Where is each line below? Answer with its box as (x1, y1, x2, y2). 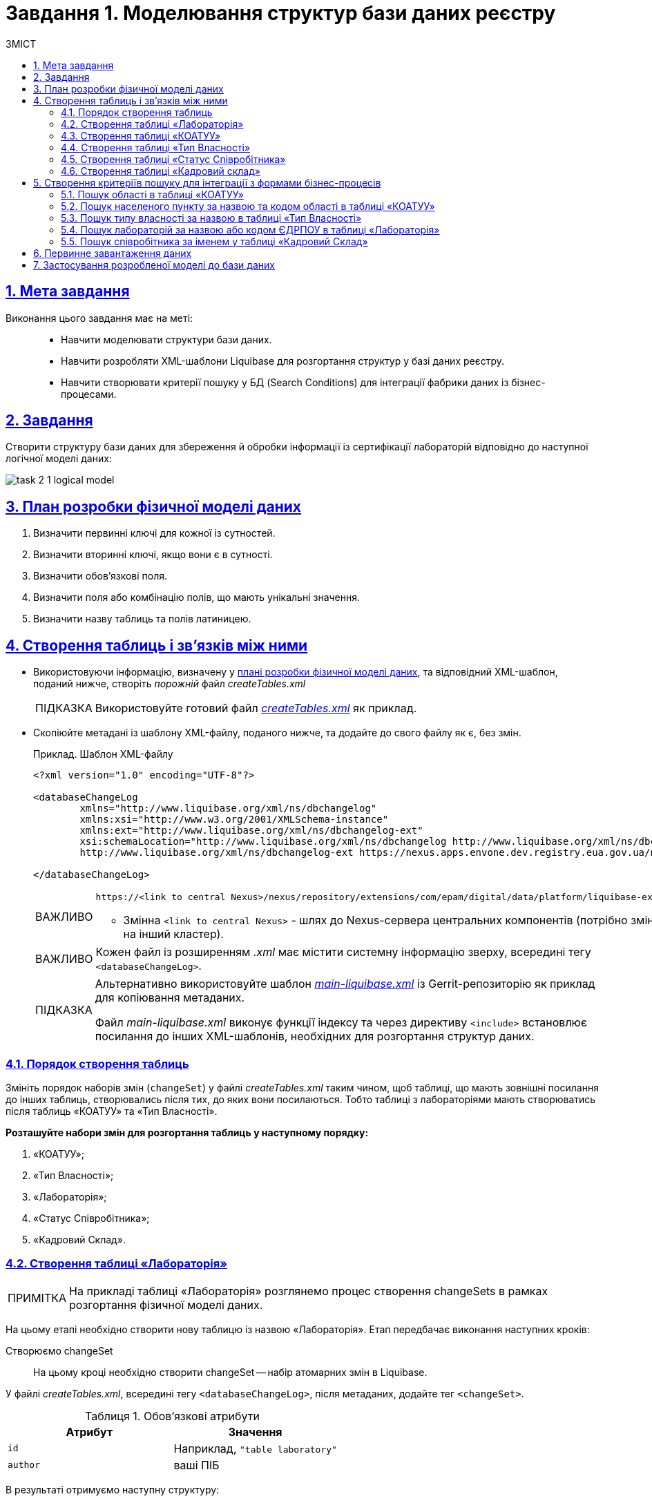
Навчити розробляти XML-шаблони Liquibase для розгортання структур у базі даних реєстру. (61, 354, 505, 367)
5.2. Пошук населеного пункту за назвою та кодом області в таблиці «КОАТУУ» (61, 200, 435, 212)
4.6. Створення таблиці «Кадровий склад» (61, 164, 260, 177)
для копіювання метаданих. (95, 991, 245, 1005)
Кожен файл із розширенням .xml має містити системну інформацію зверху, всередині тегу (95, 945, 591, 959)
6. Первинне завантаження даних (33, 247, 192, 259)
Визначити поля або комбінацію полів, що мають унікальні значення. (33, 591, 361, 604)
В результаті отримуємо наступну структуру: (6, 1483, 220, 1495)
